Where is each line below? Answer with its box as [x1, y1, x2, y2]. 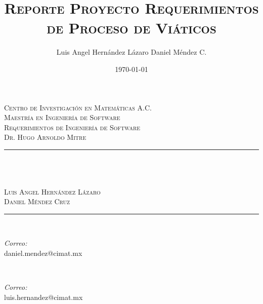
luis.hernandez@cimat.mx [4, 291, 83, 302]
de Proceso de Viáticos [47, 17, 216, 38]
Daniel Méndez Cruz [4, 196, 70, 207]
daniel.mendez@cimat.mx [4, 248, 82, 258]
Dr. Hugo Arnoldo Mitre [4, 132, 86, 142]
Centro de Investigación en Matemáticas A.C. [4, 102, 152, 112]
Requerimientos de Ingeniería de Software [4, 122, 141, 132]
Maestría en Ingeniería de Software [4, 112, 120, 123]
